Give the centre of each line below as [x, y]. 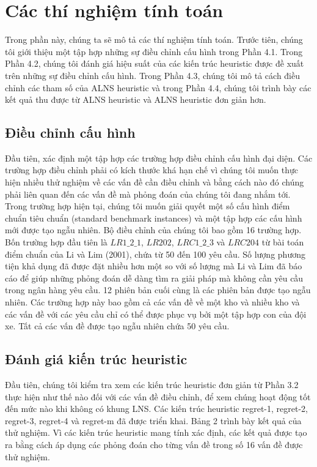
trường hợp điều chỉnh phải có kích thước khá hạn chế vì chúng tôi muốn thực [151, 170]
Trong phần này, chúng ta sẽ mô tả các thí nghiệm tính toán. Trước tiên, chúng [154, 39]
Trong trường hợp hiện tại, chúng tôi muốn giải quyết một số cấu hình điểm [148, 206]
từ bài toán [283, 242]
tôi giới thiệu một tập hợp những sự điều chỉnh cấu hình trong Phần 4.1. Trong [154, 51]
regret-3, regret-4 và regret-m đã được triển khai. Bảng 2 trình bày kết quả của [153, 420]
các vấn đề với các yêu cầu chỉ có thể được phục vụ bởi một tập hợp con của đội [156, 314]
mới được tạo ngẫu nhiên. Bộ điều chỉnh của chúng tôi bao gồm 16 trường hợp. [153, 230]
